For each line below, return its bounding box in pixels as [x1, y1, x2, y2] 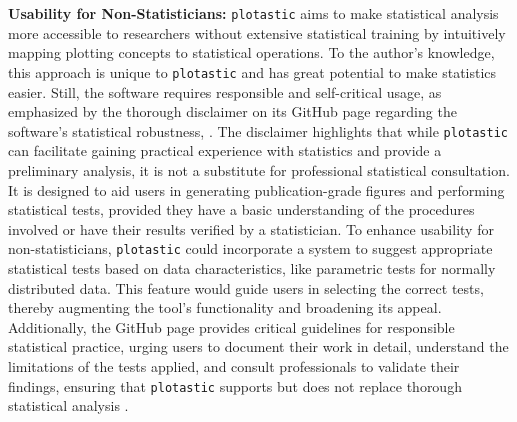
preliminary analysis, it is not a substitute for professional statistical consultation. [8, 159, 510, 180]
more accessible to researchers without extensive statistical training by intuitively [8, 22, 506, 43]
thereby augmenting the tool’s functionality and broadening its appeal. [8, 297, 442, 318]
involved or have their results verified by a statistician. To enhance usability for [8, 218, 494, 239]
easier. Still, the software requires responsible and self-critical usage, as [8, 81, 442, 102]
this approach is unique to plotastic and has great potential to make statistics [8, 61, 497, 82]
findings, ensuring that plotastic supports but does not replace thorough [8, 375, 462, 396]
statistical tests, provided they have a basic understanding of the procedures [8, 199, 475, 220]
